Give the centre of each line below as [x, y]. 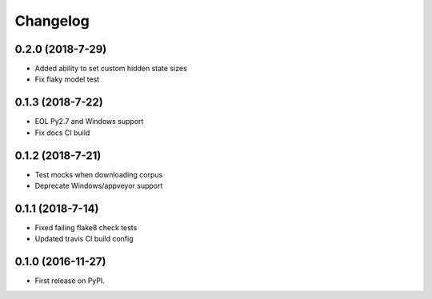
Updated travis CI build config [84, 239]
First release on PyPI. [70, 281]
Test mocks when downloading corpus [99, 174]
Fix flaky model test [67, 79]
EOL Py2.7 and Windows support [89, 122]
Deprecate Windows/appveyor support [99, 186]
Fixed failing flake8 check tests [86, 227]
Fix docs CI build [62, 133]
